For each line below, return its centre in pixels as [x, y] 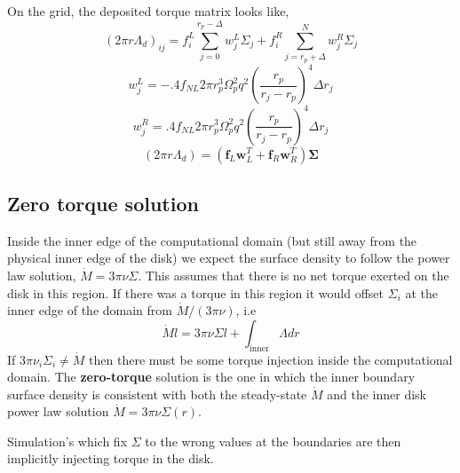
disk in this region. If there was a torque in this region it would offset [196, 292]
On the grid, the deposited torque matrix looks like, [148, 11]
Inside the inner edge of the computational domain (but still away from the [212, 240]
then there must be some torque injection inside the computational [271, 359]
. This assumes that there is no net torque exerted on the [293, 275]
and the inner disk [377, 394]
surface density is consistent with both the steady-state [157, 394]
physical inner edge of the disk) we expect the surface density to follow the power [229, 258]
